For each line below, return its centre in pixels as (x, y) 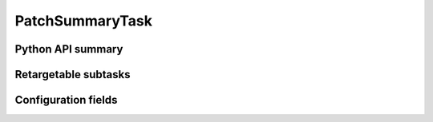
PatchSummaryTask (83, 21)
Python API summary (69, 49)
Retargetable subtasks (73, 75)
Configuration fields (66, 100)
